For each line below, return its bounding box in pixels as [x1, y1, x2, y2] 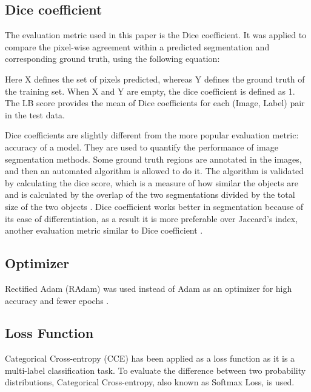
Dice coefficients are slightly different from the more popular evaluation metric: [5, 129, 299, 141]
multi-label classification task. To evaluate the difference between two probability [5, 363, 306, 376]
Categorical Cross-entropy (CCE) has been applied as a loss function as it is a [5, 352, 295, 365]
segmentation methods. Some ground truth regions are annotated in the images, [5, 152, 302, 165]
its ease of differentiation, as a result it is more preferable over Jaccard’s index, [5, 212, 298, 225]
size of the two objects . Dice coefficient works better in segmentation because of [5, 200, 304, 212]
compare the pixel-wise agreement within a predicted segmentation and [5, 40, 270, 53]
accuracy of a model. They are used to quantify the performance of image [5, 140, 278, 153]
